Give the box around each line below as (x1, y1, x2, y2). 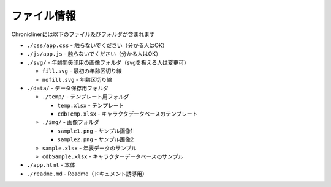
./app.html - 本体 (26, 161, 76, 169)
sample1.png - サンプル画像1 (57, 127, 133, 134)
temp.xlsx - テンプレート (57, 101, 124, 109)
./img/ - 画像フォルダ (42, 119, 99, 126)
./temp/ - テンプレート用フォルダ (42, 93, 129, 100)
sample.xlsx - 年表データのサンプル (42, 144, 137, 152)
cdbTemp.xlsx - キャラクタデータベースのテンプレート (57, 110, 198, 117)
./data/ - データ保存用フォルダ (26, 84, 109, 92)
